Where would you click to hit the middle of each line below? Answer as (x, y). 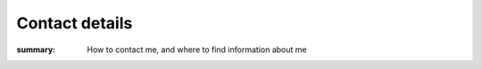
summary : (36, 50)
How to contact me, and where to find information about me (197, 50)
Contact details (75, 23)
